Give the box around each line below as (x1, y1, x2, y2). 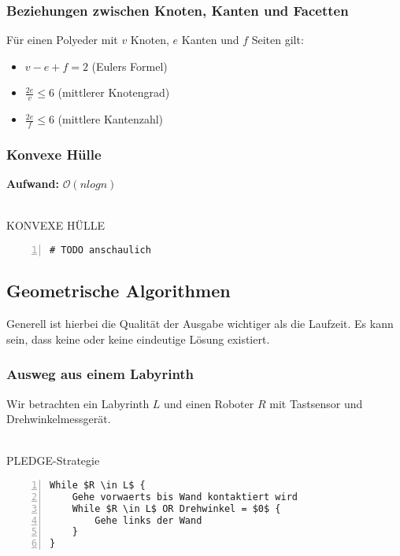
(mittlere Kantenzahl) (57, 111, 164, 127)
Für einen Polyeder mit (6, 31, 118, 48)
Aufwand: (6, 175, 59, 192)
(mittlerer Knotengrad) (57, 84, 170, 101)
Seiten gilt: (251, 31, 304, 48)
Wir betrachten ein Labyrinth (6, 395, 150, 411)
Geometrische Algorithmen (6, 278, 231, 303)
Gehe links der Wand (94, 514, 202, 526)
